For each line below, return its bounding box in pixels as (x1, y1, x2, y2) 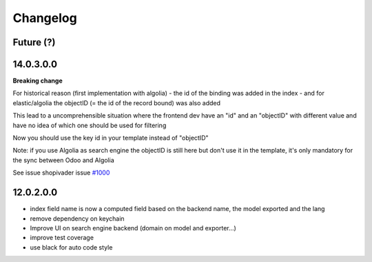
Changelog (12, 10, 77, 25)
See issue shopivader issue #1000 (12, 168, 110, 177)
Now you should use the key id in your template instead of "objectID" (12, 134, 209, 142)
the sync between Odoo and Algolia (12, 155, 114, 164)
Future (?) (12, 36, 56, 48)
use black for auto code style (30, 243, 113, 251)
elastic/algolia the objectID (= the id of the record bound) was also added (12, 98, 220, 107)
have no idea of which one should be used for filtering (12, 121, 167, 129)
